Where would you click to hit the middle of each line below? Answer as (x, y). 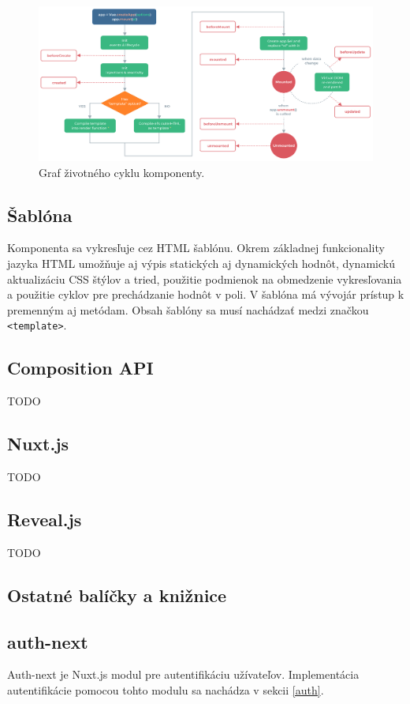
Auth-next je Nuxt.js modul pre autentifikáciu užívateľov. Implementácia (183, 674)
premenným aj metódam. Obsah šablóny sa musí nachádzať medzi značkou (188, 309)
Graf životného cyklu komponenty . (122, 172)
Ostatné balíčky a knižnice (117, 595)
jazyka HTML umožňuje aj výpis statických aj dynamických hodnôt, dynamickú (201, 264)
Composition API (80, 368)
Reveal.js (45, 520)
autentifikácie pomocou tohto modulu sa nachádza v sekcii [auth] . (166, 690)
